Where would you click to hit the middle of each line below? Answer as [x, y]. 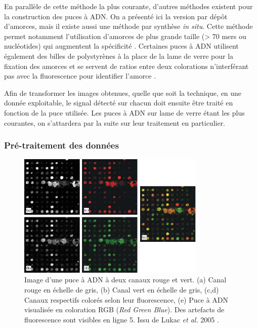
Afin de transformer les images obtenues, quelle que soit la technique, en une [123, 93]
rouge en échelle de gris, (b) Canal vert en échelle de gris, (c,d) [122, 290]
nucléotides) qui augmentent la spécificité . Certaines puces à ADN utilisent [121, 46]
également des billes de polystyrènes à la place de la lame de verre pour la [119, 56]
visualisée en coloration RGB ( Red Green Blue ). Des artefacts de [124, 309]
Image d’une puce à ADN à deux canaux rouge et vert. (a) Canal [125, 280]
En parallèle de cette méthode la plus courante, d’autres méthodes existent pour [128, 6]
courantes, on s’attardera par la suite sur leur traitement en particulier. [115, 122]
